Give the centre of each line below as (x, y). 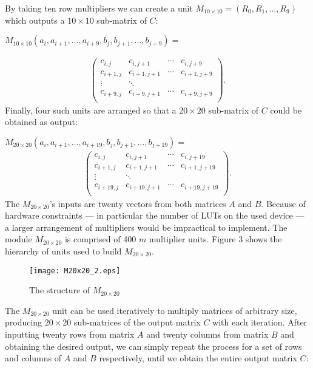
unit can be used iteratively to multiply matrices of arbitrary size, (175, 310)
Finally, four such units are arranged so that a (91, 110)
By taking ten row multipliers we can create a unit (99, 8)
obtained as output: (41, 122)
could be (286, 110)
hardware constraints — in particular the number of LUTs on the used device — (155, 215)
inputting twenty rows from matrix (70, 334)
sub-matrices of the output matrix (137, 322)
